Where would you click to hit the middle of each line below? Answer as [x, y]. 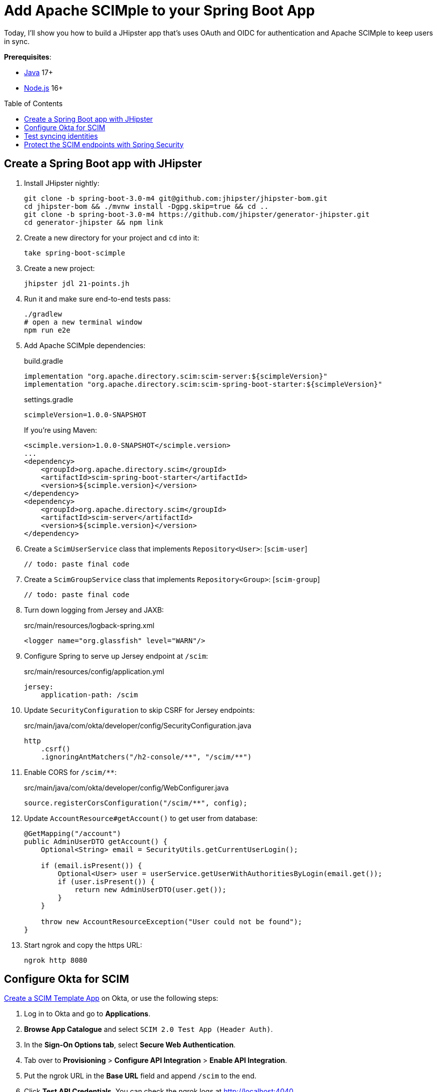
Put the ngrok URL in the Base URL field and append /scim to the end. [140, 1076]
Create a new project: [59, 268]
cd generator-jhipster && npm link [94, 222]
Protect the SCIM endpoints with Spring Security [104, 144]
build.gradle [44, 361]
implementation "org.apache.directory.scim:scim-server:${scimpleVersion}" [176, 376]
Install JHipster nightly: [62, 183]
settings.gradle [49, 399]
